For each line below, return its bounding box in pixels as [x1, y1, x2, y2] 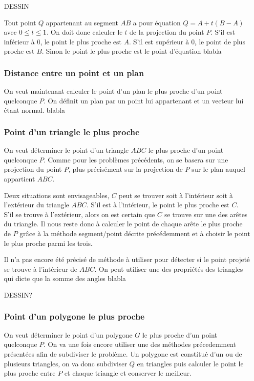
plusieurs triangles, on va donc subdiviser [4, 358, 127, 368]
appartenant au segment [46, 17, 119, 27]
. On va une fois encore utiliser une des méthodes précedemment [43, 339, 236, 349]
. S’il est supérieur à [129, 36, 189, 46]
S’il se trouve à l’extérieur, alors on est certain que [4, 209, 155, 219]
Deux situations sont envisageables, [4, 190, 109, 200]
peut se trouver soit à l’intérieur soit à [118, 190, 233, 200]
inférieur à [4, 36, 35, 46]
